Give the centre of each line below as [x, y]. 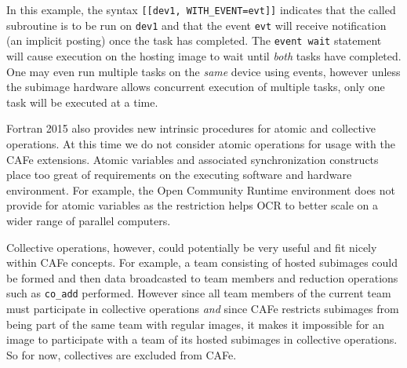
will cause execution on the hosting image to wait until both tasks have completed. [204, 55]
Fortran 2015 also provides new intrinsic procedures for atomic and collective [191, 128]
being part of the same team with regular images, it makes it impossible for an [195, 324]
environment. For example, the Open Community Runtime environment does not [201, 189]
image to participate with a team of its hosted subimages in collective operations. [202, 339]
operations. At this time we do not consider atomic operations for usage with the [201, 143]
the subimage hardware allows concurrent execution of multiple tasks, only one [196, 87]
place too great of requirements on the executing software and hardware [179, 175]
